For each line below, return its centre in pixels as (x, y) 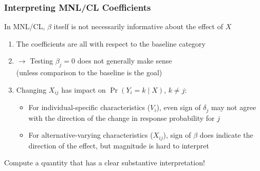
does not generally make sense (125, 61)
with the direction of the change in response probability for (122, 117)
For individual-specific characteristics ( (89, 107)
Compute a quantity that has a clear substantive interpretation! (105, 163)
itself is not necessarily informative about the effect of (138, 26)
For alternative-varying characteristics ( (91, 135)
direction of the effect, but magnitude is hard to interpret (119, 145)
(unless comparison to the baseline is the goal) (89, 72)
